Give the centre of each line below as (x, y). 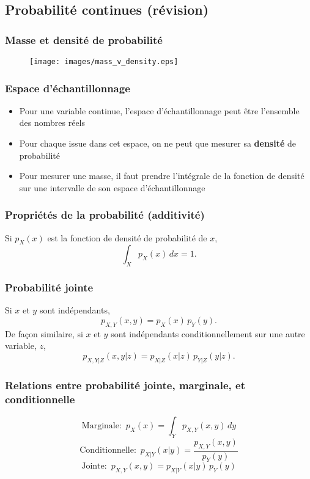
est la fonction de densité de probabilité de (127, 237)
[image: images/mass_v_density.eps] (104, 62)
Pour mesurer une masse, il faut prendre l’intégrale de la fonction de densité (162, 176)
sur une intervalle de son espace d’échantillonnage (112, 187)
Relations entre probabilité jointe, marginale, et (125, 385)
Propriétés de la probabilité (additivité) (105, 215)
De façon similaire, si (44, 333)
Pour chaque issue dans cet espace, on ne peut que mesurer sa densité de (157, 143)
